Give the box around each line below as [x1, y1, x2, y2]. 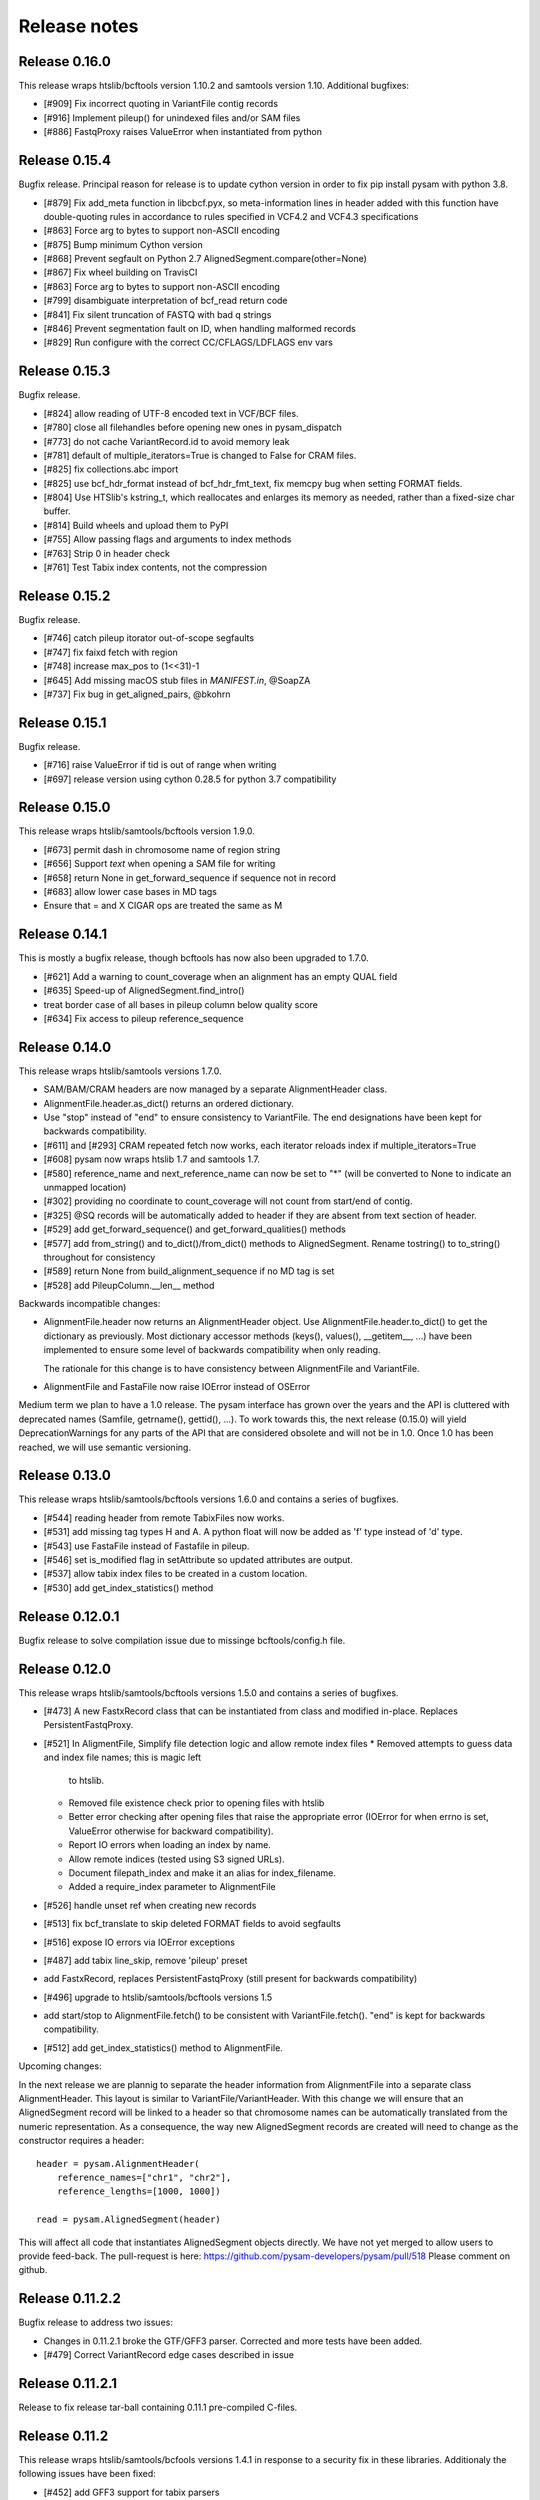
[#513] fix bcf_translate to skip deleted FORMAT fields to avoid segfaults [43, 1918, 342, 1930]
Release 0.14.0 [18, 1038, 112, 1055]
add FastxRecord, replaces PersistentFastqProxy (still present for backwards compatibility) [43, 1973, 418, 1985]
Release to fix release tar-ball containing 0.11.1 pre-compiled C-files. [18, 2401, 298, 2413]
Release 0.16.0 [18, 53, 112, 70]
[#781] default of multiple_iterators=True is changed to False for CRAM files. [43, 449, 357, 461]
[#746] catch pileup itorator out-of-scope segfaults [43, 632, 255, 644]
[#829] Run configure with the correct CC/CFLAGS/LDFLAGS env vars [43, 336, 334, 349]
